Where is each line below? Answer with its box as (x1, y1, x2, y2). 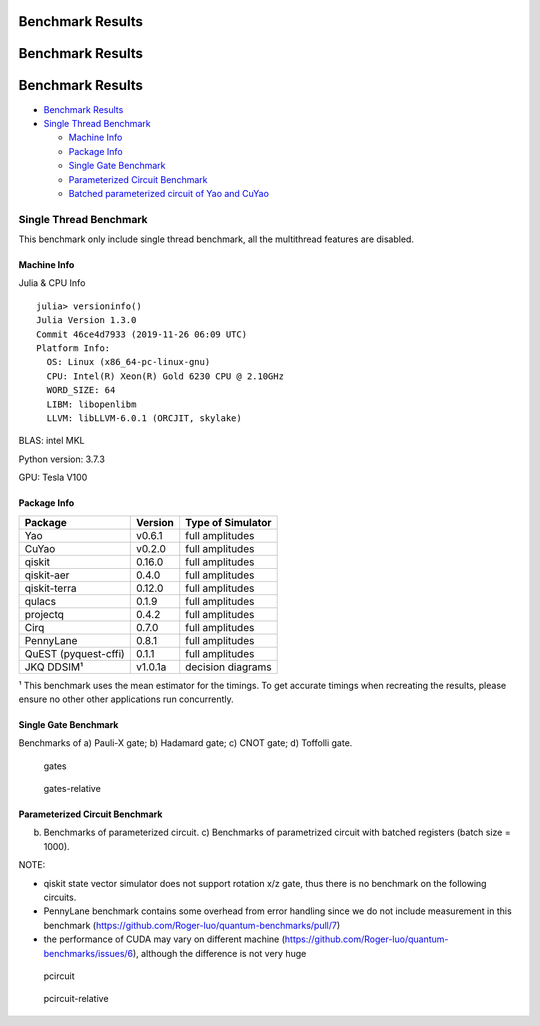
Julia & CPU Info (18, 277, 86, 289)
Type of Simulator (185, 515, 272, 529)
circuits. (43, 891, 77, 904)
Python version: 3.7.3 (18, 453, 105, 465)
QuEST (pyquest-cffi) (24, 646, 125, 660)
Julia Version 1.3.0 (36, 315, 137, 326)
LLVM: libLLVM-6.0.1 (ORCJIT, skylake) (46, 412, 242, 424)
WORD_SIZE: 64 (46, 385, 116, 396)
